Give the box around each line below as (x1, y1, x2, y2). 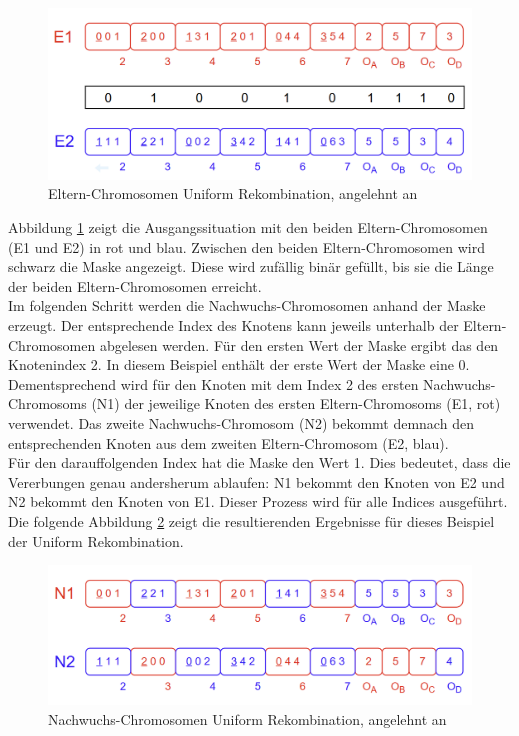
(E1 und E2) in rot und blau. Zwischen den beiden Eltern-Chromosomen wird (8, 236, 485, 257)
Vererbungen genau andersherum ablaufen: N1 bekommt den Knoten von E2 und (8, 471, 505, 492)
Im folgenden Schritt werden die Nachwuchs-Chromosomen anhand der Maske (8, 295, 486, 316)
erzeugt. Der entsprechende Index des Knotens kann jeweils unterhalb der (8, 314, 459, 335)
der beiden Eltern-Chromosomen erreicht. (8, 275, 262, 296)
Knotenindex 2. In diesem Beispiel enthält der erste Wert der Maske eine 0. (8, 354, 470, 375)
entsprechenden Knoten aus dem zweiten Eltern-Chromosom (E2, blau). (8, 432, 449, 453)
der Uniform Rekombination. (8, 530, 184, 551)
